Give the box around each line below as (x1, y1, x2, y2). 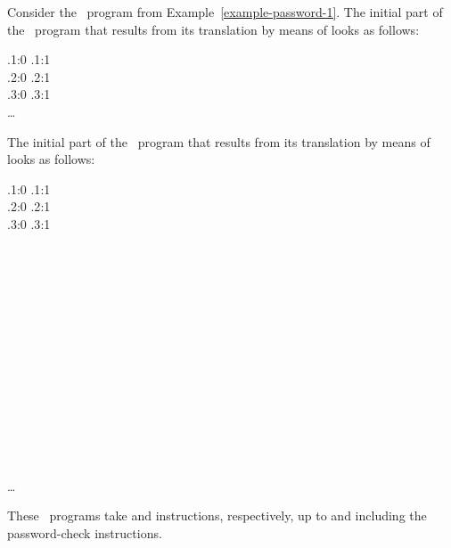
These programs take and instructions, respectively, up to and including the (7, 506, 427, 525)
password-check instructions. (7, 524, 162, 543)
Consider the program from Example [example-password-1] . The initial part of (7, 3, 443, 20)
